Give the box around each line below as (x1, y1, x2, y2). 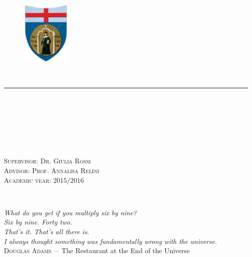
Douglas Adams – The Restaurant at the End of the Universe (4, 245, 190, 256)
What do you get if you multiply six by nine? (4, 207, 137, 217)
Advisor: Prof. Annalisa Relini (4, 165, 99, 175)
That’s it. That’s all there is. (4, 226, 89, 236)
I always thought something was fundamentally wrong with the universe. (4, 236, 217, 246)
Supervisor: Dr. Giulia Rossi (4, 156, 91, 166)
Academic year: (4, 175, 51, 185)
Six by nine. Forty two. (4, 217, 72, 227)
